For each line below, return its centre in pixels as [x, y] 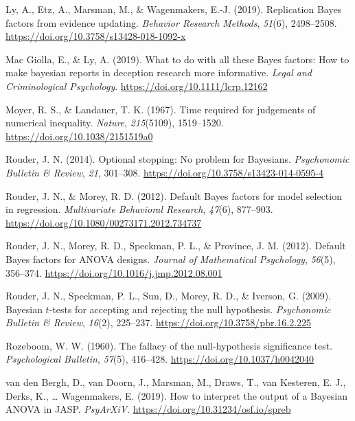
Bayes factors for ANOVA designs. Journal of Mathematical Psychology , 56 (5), [171, 259]
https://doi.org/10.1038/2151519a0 [79, 136]
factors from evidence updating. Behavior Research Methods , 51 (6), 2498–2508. [171, 22]
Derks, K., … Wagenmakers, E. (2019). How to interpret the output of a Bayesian [177, 395]
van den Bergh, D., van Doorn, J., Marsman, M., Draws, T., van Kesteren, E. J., [176, 382]
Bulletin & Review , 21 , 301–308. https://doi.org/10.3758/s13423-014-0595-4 [164, 172]
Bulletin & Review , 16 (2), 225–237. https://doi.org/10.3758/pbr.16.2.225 [159, 322]
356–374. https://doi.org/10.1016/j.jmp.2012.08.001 [114, 272]
